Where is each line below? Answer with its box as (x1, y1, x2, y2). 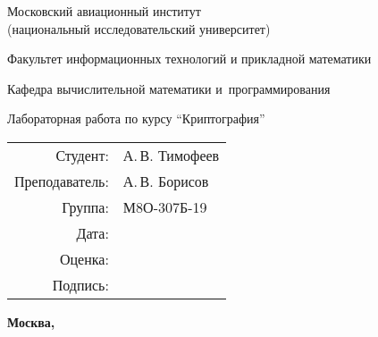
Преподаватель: (14, 170, 109, 191)
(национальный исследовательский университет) (7, 19, 271, 38)
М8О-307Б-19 (122, 196, 207, 217)
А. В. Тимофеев (122, 144, 220, 165)
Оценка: (59, 248, 109, 269)
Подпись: (52, 274, 109, 295)
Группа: (62, 196, 109, 217)
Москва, (7, 312, 55, 331)
